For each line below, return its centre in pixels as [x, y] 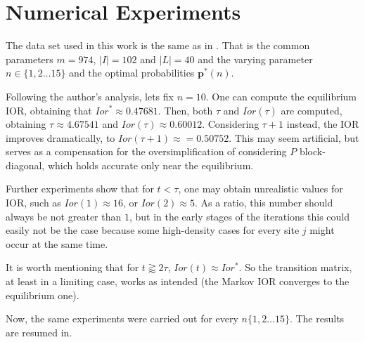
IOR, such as [33, 203]
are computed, [312, 110]
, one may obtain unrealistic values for [261, 189]
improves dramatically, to [60, 137]
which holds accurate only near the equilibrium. [151, 165]
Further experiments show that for [80, 189]
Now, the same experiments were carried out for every [122, 318]
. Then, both [185, 110]
